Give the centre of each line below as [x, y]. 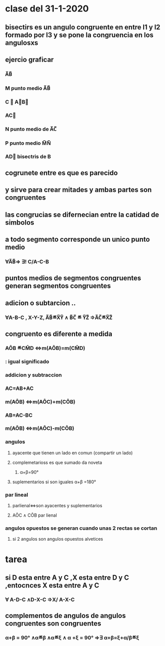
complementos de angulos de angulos [65, 616]
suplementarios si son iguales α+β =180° [54, 482]
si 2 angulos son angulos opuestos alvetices [58, 539]
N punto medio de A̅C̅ [31, 129]
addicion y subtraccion [34, 375]
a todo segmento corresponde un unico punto [78, 239]
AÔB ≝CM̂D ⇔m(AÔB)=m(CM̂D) [45, 348]
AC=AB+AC [19, 388]
